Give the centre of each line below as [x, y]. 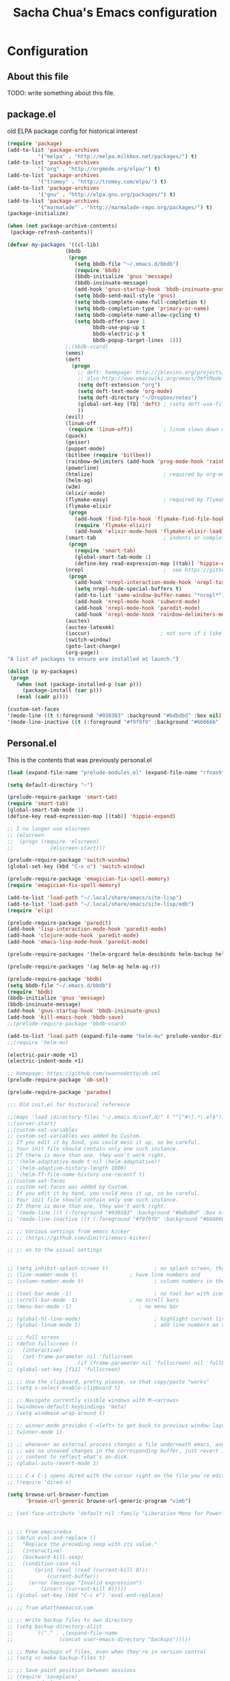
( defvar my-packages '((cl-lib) [53, 245]
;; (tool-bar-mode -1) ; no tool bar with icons [117, 1294]
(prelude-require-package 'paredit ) [59, 923]
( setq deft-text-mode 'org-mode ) [125, 391]
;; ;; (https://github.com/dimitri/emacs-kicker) [79, 1238]
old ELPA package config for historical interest [73, 131]
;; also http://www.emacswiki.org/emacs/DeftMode [150, 378]
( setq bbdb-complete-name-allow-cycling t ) [137, 315]
